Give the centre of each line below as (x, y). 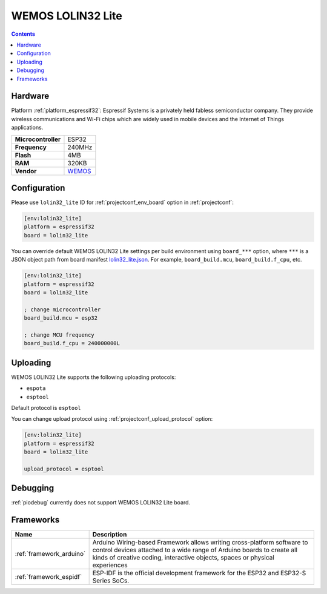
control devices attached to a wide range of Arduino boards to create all (195, 550)
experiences (110, 565)
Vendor (26, 171)
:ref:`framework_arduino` (50, 554)
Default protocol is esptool (46, 408)
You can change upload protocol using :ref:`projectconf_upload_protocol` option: (112, 419)
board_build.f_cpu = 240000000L (72, 343)
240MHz (80, 147)
